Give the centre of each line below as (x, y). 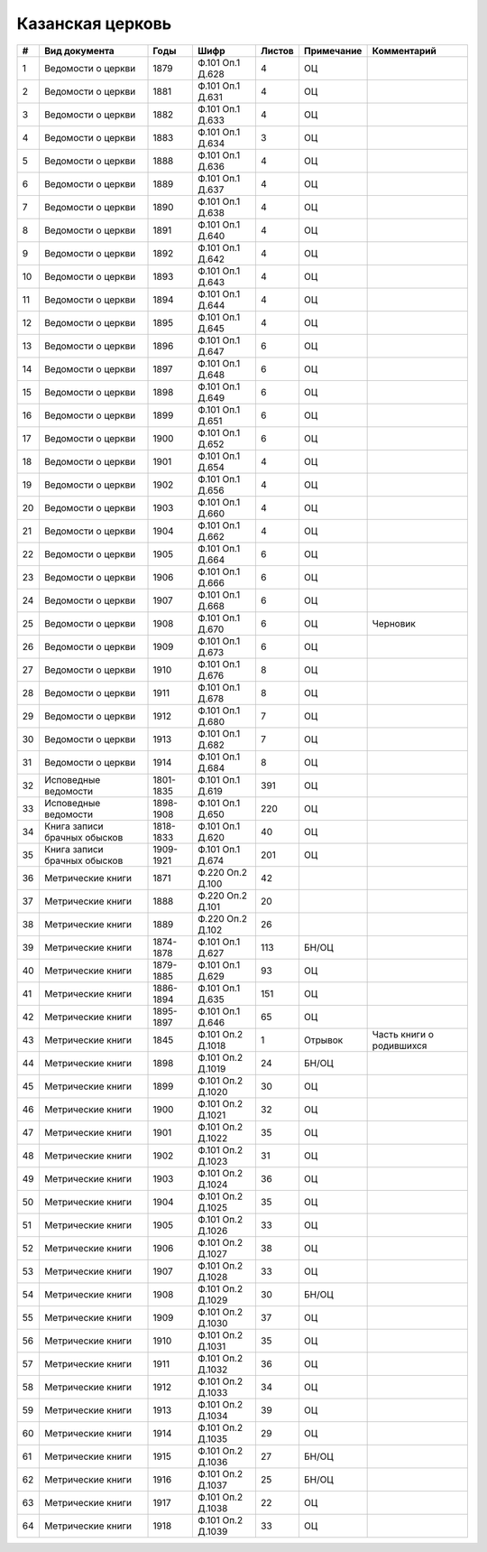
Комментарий (404, 51)
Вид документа (79, 51)
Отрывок (323, 1040)
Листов (277, 51)
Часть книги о (403, 1034)
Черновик (394, 623)
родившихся (400, 1046)
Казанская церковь (94, 23)
